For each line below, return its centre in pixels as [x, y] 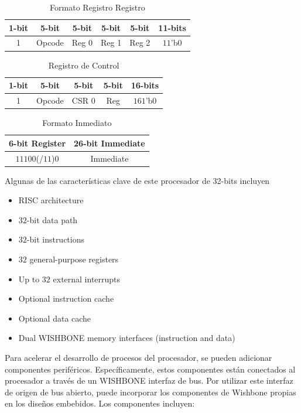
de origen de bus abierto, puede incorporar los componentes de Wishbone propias [150, 392]
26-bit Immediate [110, 143]
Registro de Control [84, 65]
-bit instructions [56, 239]
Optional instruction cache [66, 298]
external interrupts [87, 279]
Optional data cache [55, 318]
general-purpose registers [74, 259]
